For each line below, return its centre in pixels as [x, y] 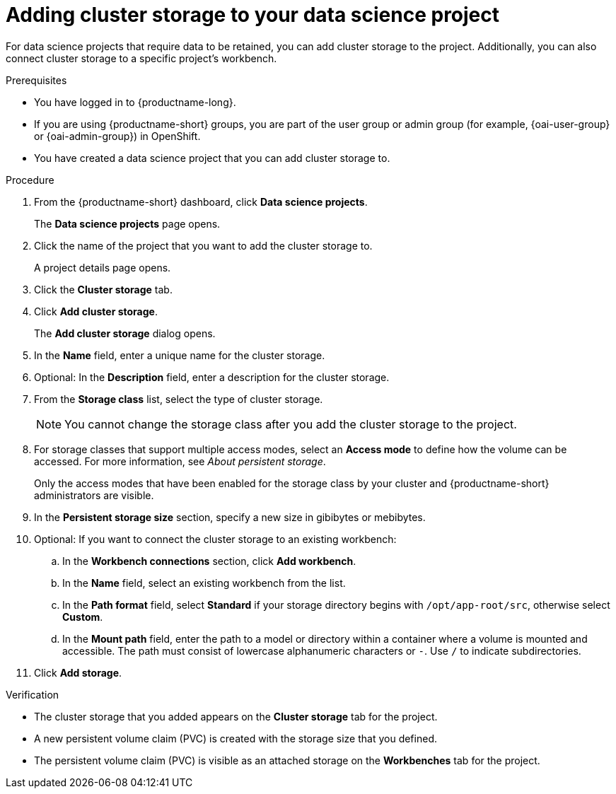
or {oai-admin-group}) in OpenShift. [117, 136]
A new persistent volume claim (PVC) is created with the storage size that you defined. [236, 738]
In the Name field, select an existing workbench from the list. [204, 583]
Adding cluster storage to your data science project [253, 15]
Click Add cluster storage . [96, 311]
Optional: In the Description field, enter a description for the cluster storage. [212, 377]
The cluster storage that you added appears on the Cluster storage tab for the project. [236, 716]
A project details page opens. [103, 267]
